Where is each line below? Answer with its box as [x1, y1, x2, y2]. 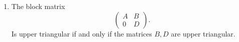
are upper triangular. [171, 28, 235, 38]
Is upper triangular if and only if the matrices [11, 28, 152, 38]
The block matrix [11, 1, 65, 11]
